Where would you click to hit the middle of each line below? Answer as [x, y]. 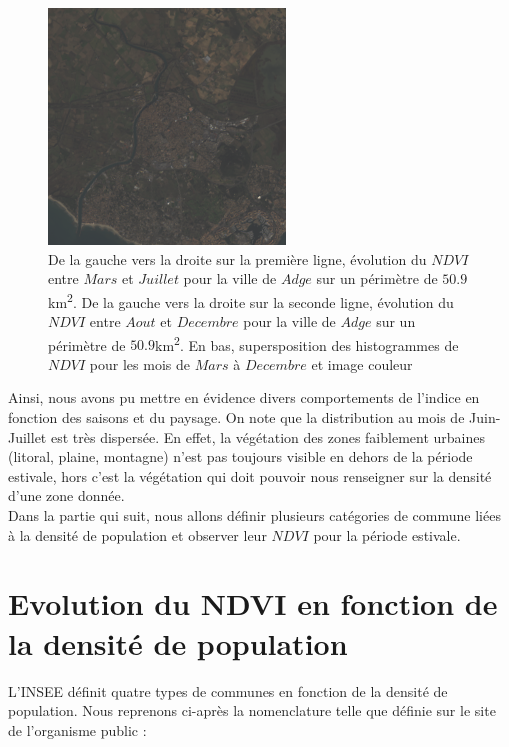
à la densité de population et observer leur [137, 534]
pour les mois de [139, 363]
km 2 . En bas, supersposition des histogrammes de [307, 343]
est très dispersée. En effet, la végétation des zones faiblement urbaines [267, 436]
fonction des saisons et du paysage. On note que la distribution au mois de [236, 417]
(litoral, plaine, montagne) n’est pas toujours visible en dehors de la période [240, 456]
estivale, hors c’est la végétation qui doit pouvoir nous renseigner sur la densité [250, 475]
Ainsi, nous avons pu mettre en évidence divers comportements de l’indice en [244, 397]
